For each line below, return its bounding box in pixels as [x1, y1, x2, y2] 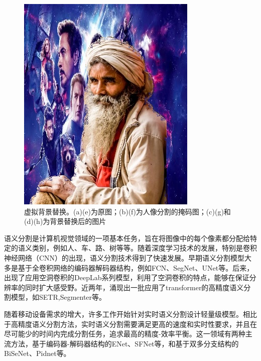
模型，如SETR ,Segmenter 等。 [11, 292, 106, 302]
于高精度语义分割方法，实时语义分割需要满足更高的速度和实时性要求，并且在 [4, 318, 257, 329]
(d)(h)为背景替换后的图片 [24, 216, 106, 226]
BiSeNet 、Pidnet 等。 [4, 348, 71, 358]
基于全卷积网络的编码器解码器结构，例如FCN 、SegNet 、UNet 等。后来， [18, 262, 254, 273]
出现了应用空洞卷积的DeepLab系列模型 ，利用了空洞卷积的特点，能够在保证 [4, 272, 249, 283]
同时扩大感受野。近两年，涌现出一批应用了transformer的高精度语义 [25, 282, 244, 292]
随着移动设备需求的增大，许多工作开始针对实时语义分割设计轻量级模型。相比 [4, 308, 257, 319]
